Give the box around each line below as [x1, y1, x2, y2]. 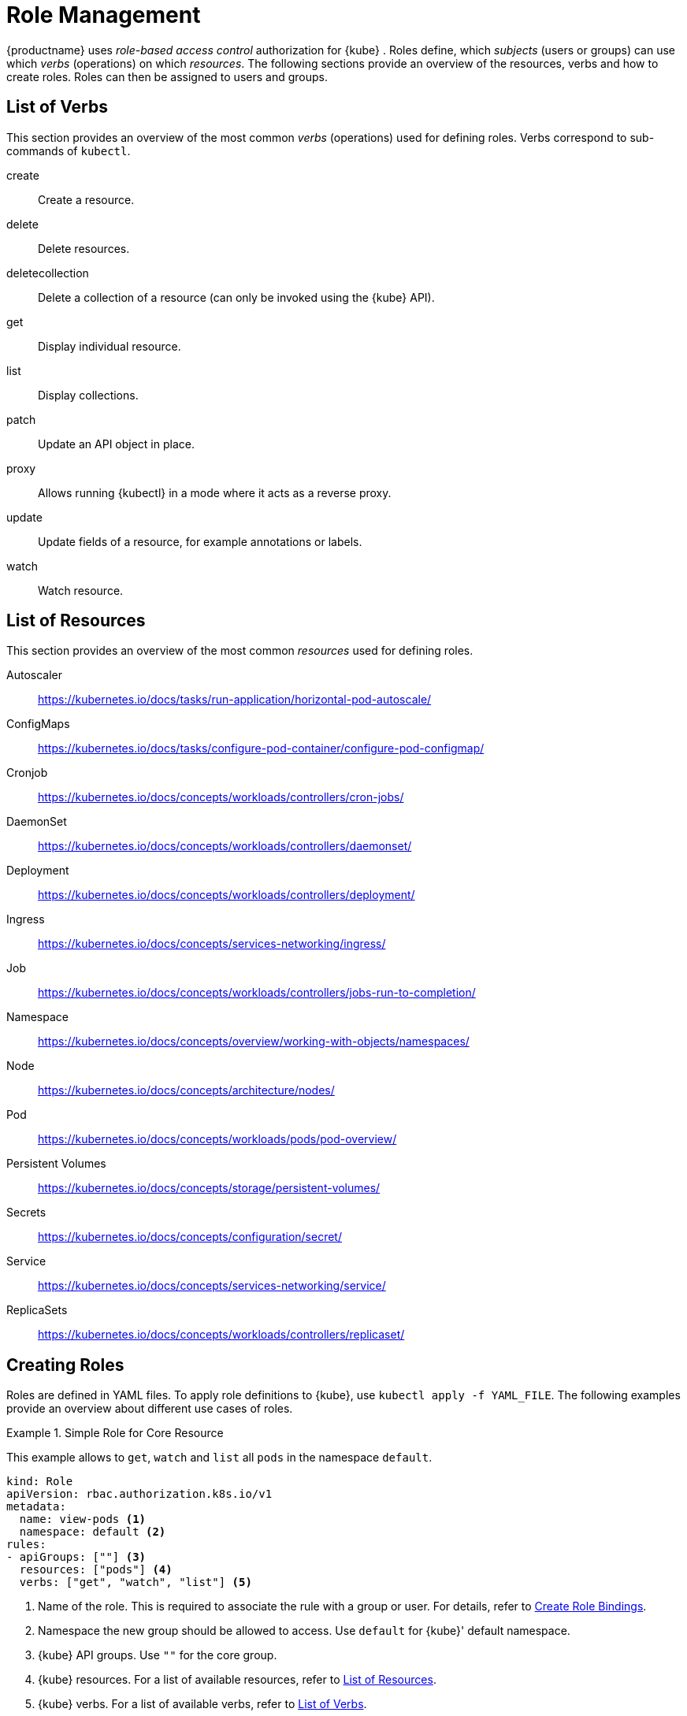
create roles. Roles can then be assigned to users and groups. [6, 69, 328, 84]
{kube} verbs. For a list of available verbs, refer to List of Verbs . [38, 1697, 367, 1711]
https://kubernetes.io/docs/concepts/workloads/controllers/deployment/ [38, 888, 415, 902]
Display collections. [38, 388, 139, 402]
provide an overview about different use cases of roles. [6, 1402, 293, 1416]
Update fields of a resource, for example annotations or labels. [38, 534, 362, 548]
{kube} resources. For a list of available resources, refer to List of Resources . [38, 1673, 436, 1687]
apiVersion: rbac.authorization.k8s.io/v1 [6, 1488, 273, 1501]
